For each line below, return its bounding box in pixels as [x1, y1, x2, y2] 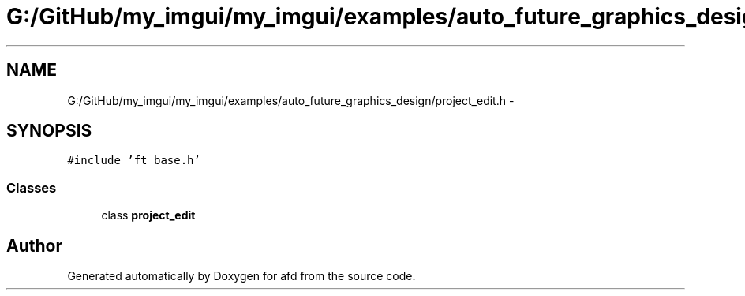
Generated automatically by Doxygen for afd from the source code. [67, 269, 416, 283]
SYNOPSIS [6, 121, 92, 141]
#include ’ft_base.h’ [67, 154, 200, 167]
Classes [6, 179, 57, 196]
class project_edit [101, 208, 196, 223]
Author [6, 235, 62, 256]
